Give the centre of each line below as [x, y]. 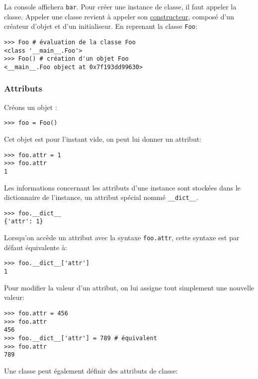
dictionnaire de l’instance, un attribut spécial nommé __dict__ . [101, 197]
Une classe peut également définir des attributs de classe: [91, 370]
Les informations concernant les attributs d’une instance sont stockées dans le [122, 187]
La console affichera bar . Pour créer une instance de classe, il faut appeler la [120, 6]
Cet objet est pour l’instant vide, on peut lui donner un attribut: [103, 139]
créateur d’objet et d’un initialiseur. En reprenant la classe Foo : [101, 26]
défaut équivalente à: [36, 247]
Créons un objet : [31, 107]
